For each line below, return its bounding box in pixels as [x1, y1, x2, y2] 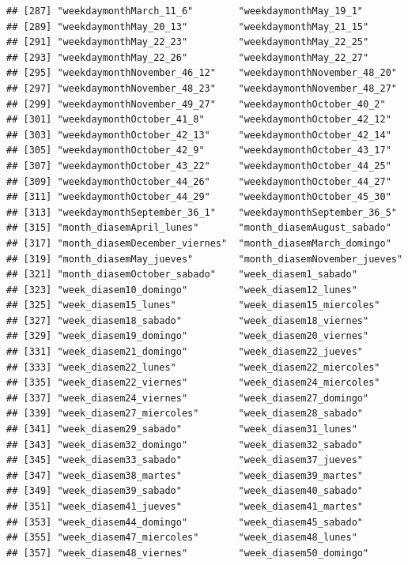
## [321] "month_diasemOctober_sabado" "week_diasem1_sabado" [6, 269, 357, 281]
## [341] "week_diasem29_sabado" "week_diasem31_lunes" [6, 424, 357, 435]
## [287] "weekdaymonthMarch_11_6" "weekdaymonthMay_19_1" [6, 6, 364, 17]
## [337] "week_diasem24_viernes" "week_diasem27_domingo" [6, 392, 369, 404]
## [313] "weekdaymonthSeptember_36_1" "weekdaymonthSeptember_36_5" [6, 206, 397, 218]
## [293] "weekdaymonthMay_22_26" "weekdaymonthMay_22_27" [6, 51, 369, 63]
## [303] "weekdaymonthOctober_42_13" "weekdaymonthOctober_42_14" [6, 129, 391, 141]
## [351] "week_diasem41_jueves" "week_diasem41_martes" [6, 501, 364, 512]
